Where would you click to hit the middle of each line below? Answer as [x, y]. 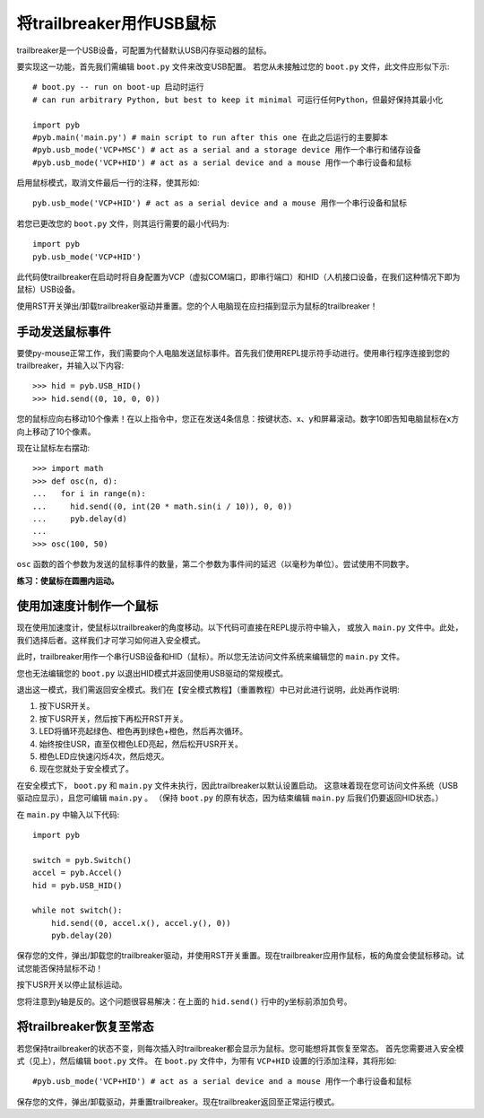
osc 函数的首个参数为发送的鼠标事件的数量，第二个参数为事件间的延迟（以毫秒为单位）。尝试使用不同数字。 [215, 564]
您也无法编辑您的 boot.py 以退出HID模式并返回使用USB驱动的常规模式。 [152, 673]
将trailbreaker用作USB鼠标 [117, 23]
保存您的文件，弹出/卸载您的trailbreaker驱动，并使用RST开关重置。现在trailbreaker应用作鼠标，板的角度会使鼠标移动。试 [241, 956]
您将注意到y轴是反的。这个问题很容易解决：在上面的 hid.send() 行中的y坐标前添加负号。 [184, 1001]
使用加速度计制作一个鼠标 [87, 606]
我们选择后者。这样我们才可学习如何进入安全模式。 [111, 640]
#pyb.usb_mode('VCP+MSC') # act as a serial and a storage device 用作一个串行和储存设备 [227, 150]
